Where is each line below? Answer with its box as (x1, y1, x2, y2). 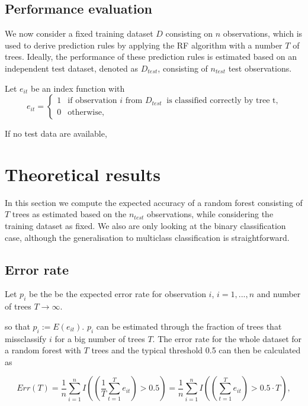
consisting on (165, 27, 213, 40)
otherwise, (68, 108, 104, 117)
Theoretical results (5, 162, 161, 186)
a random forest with (5, 344, 81, 356)
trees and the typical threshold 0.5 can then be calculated (91, 344, 301, 356)
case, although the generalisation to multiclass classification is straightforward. (5, 231, 290, 243)
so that (5, 320, 30, 332)
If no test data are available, (5, 127, 107, 140)
